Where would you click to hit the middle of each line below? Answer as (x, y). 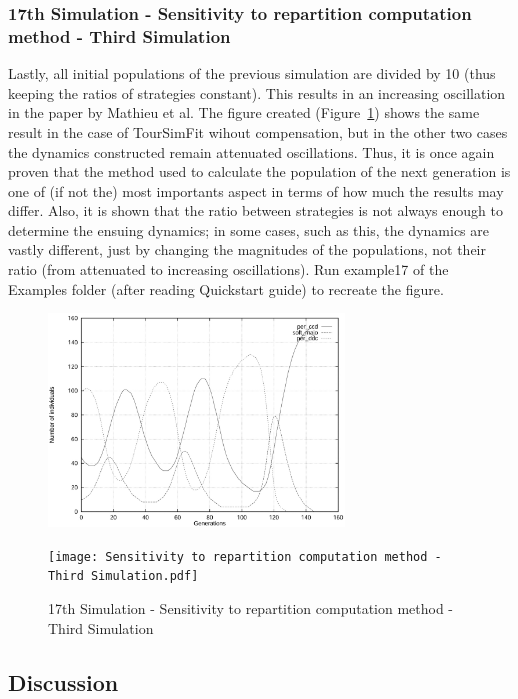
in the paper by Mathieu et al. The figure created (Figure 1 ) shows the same (244, 112)
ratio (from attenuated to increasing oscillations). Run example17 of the (228, 269)
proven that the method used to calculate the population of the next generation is (259, 171)
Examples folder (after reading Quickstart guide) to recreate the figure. (226, 288)
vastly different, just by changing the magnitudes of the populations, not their (247, 249)
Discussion (63, 681)
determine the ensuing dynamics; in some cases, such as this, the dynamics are (248, 229)
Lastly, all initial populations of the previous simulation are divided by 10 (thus (252, 73)
